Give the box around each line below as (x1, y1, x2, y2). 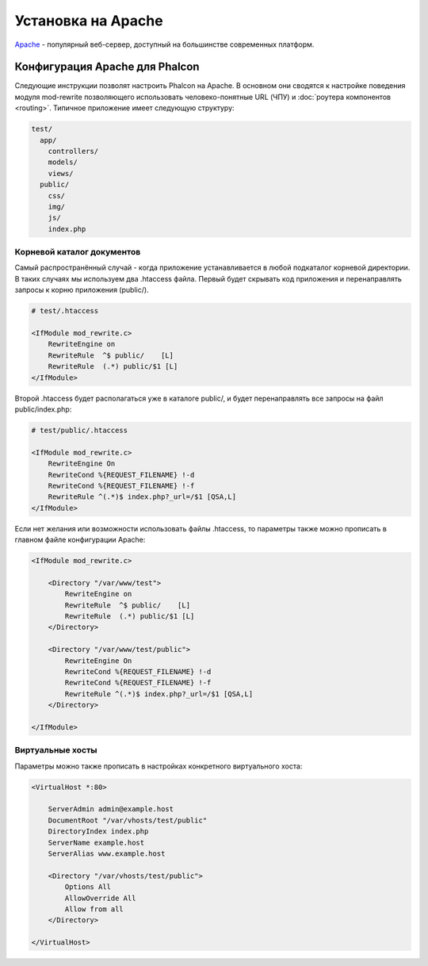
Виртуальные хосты (14, 745, 98, 756)
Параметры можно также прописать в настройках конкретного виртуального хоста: (14, 761, 303, 771)
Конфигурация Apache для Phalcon (14, 60, 200, 74)
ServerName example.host (48, 838, 145, 847)
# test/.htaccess (31, 306, 99, 316)
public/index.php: (14, 404, 72, 414)
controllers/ (48, 147, 99, 155)
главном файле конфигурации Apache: (14, 535, 146, 545)
